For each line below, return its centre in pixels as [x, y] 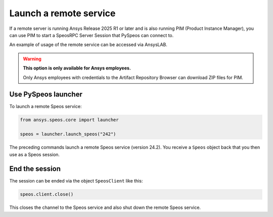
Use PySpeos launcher [46, 95]
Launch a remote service [62, 13]
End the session [35, 169]
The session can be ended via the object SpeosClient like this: [76, 181]
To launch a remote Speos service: [45, 106]
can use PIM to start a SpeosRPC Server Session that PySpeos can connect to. [92, 35]
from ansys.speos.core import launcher [69, 120]
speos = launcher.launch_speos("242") [68, 134]
